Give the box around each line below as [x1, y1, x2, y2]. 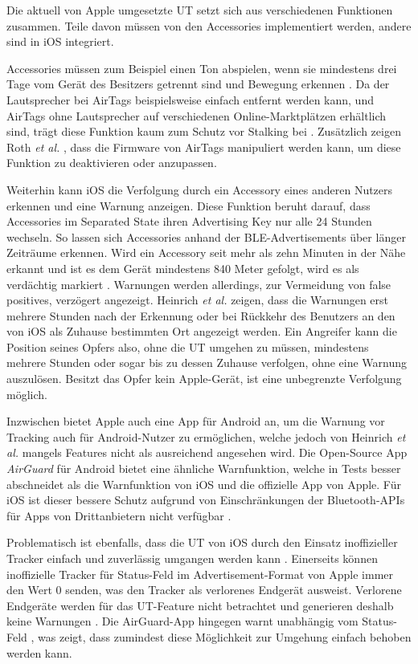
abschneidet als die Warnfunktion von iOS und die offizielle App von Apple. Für [6, 475, 401, 492]
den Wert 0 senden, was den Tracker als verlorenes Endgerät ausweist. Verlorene [6, 581, 402, 598]
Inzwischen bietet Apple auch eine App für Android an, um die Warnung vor [6, 413, 385, 430]
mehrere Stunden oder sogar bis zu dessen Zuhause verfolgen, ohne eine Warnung [6, 354, 408, 371]
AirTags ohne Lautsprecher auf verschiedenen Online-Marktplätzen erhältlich [6, 107, 387, 124]
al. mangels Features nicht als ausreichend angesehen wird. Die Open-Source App [6, 444, 408, 461]
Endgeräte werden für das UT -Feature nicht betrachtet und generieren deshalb [6, 597, 394, 613]
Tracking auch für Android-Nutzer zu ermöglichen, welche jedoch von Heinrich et [6, 428, 406, 445]
